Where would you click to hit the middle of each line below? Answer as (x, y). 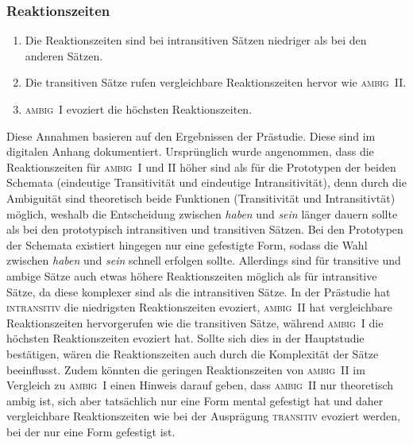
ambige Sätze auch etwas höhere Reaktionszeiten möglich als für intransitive (192, 275)
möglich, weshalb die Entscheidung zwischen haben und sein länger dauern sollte (202, 213)
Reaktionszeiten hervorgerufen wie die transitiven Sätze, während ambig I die (195, 322)
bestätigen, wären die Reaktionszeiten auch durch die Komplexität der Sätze (193, 353)
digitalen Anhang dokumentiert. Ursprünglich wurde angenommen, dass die (190, 151)
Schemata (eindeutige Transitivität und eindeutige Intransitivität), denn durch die (206, 182)
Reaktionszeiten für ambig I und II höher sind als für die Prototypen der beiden (201, 166)
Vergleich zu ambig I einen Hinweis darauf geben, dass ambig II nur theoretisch (200, 385)
